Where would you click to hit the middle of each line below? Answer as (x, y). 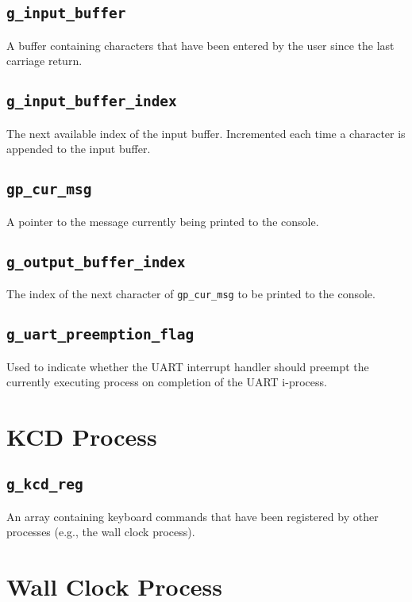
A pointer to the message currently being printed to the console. (163, 221)
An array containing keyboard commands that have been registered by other (193, 516)
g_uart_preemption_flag (100, 335)
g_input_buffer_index (92, 102)
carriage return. (44, 61)
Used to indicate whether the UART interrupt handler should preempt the (188, 366)
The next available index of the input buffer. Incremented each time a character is (206, 133)
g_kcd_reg (45, 485)
